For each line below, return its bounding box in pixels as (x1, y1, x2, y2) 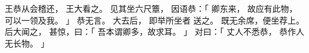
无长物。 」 (5, 37, 49, 49)
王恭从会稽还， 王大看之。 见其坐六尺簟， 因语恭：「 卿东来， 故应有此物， (5, 2, 298, 14)
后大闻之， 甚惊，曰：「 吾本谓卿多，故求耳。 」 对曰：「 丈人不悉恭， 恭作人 (5, 25, 304, 38)
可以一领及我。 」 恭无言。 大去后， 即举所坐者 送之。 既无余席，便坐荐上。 (5, 14, 304, 26)
